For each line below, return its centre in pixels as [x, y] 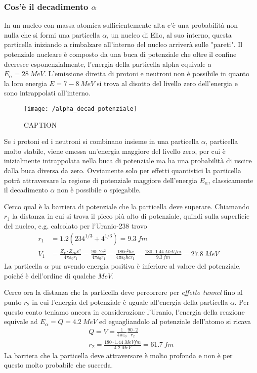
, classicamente [231, 180]
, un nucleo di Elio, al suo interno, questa [169, 34]
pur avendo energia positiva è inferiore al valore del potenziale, [146, 266]
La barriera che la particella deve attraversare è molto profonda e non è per [118, 355]
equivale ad [21, 321]
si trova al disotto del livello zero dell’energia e [167, 83]
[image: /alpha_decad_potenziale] [81, 109]
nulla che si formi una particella [52, 34]
